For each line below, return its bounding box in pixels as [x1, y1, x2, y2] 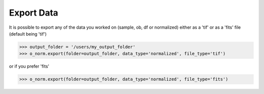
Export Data [9, 7, 59, 18]
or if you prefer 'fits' [9, 63, 50, 69]
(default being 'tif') [9, 31, 47, 37]
